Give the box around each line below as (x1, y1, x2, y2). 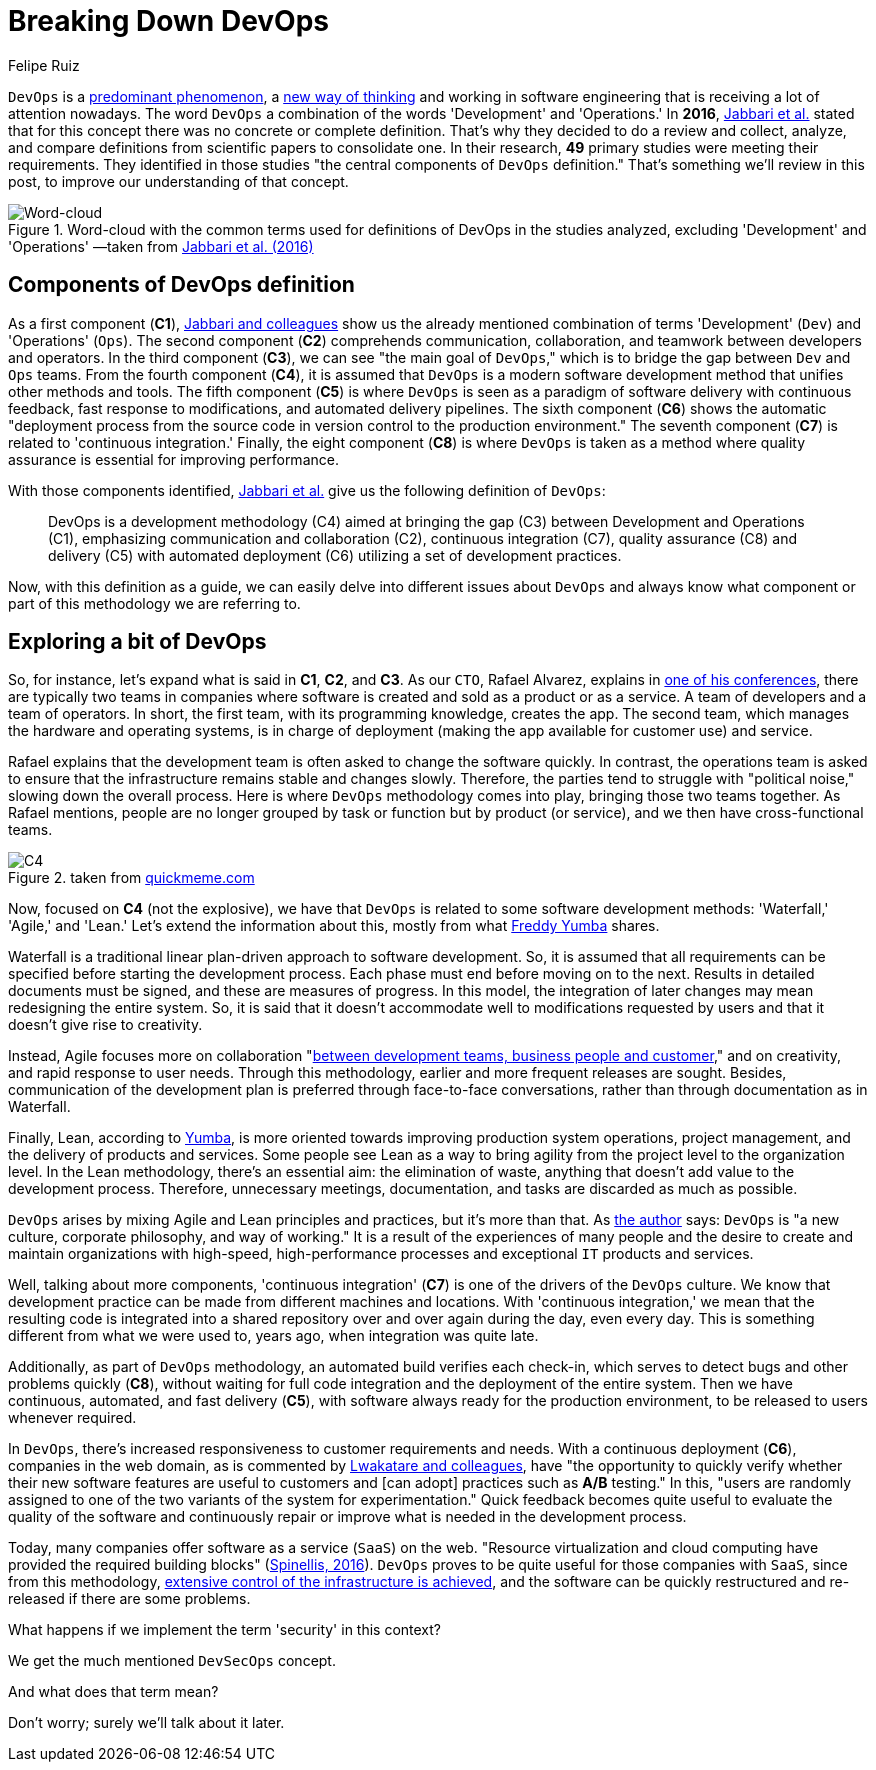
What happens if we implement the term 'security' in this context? (8, 1621, 442, 1639)
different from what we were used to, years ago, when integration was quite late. (8, 1327, 539, 1345)
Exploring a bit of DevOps (8, 629, 267, 655)
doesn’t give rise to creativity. (8, 1016, 203, 1034)
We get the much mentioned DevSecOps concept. (8, 1652, 336, 1670)
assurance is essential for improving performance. (8, 450, 339, 468)
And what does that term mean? (8, 1683, 219, 1701)
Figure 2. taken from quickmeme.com (8, 869, 255, 887)
